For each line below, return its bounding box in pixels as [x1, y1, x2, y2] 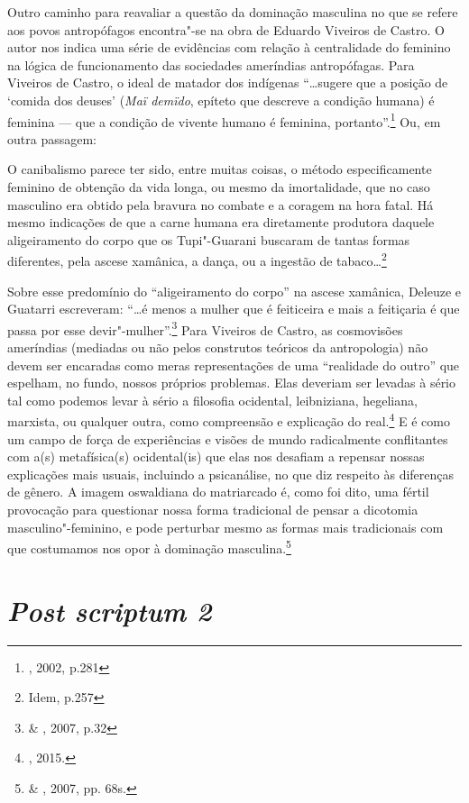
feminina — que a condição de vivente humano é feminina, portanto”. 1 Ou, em [7, 109, 441, 131]
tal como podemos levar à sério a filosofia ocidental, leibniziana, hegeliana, [7, 390, 418, 409]
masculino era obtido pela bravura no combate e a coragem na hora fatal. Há [7, 195, 434, 214]
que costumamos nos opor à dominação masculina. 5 [7, 536, 291, 557]
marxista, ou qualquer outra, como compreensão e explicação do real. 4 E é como [7, 409, 450, 431]
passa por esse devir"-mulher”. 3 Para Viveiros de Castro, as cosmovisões [7, 317, 403, 339]
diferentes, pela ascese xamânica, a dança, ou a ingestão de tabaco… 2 [7, 249, 387, 270]
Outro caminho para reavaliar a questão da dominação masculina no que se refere [7, 3, 458, 21]
